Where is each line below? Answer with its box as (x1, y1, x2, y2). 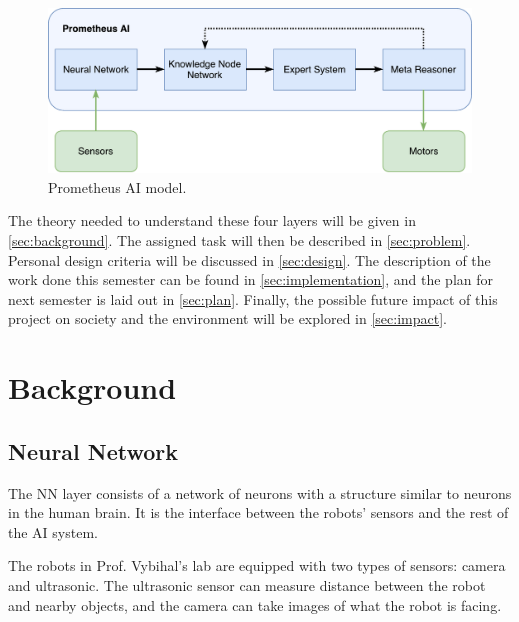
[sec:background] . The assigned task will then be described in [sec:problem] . (8, 229, 471, 250)
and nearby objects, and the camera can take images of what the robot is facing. (8, 594, 502, 615)
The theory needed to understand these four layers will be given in (8, 210, 416, 231)
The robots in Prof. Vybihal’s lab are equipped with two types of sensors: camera (8, 555, 506, 576)
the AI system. (8, 521, 98, 542)
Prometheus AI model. (48, 176, 187, 197)
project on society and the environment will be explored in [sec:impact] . (8, 308, 447, 329)
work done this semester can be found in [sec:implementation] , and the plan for (8, 269, 494, 290)
